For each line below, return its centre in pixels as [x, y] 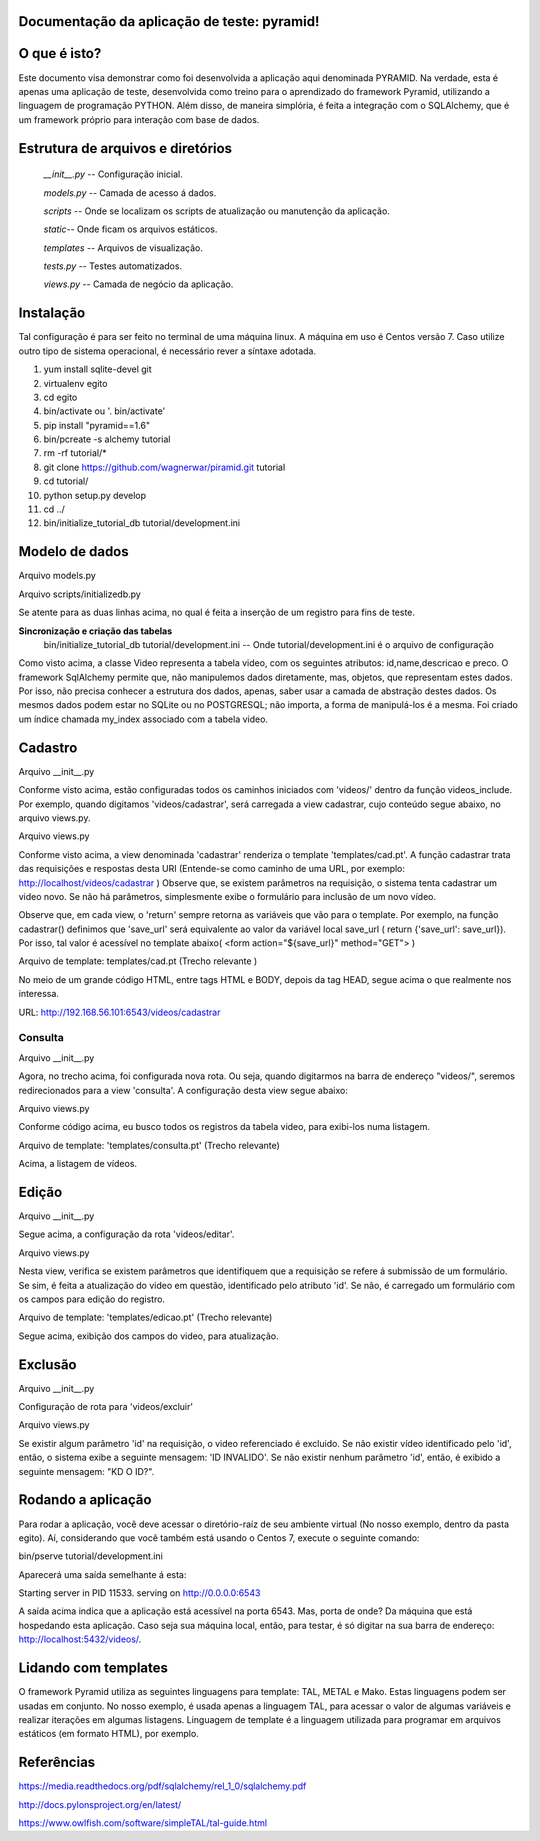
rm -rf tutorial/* [75, 453]
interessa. [39, 994]
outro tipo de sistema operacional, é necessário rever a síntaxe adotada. [167, 351]
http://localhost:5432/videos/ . [80, 1639]
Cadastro [48, 747]
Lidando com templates [93, 1668]
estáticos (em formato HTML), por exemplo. [108, 1734]
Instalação [52, 313]
